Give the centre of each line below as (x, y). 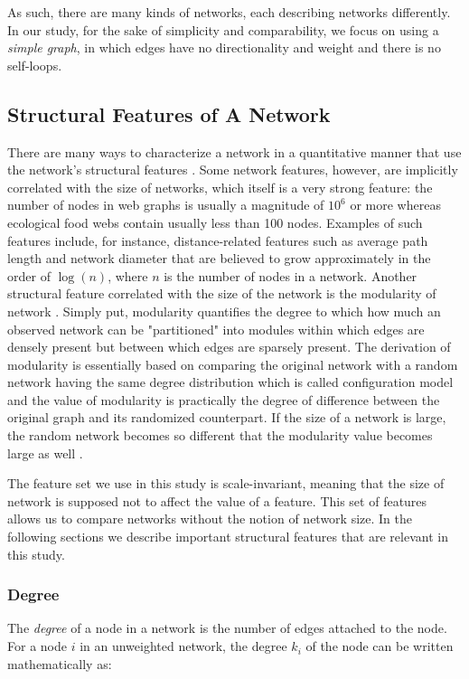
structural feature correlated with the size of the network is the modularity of (222, 293)
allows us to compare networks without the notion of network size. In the (210, 519)
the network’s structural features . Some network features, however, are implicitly (233, 170)
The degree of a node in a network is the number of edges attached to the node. (227, 628)
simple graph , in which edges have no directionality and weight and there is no (224, 47)
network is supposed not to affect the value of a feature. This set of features (217, 500)
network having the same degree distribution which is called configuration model (230, 382)
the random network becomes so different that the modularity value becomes (220, 435)
